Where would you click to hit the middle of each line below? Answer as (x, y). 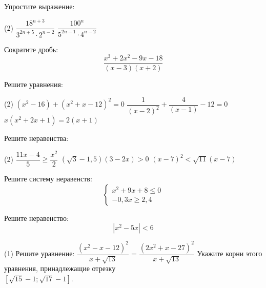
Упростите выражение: (39, 6)
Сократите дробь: (31, 49)
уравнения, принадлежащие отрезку (60, 268)
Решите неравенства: (36, 138)
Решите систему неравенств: (48, 178)
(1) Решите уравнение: (39, 253)
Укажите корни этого (230, 253)
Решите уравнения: (34, 84)
